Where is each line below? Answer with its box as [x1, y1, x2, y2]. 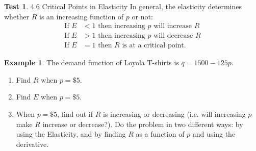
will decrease [153, 32, 193, 40]
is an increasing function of [39, 11, 124, 21]
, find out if [57, 109, 93, 119]
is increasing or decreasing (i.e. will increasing [103, 109, 246, 119]
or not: [132, 11, 153, 21]
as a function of [136, 129, 185, 139]
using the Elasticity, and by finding [16, 129, 126, 139]
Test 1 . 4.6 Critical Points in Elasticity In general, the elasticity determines [4, 1, 242, 11]
